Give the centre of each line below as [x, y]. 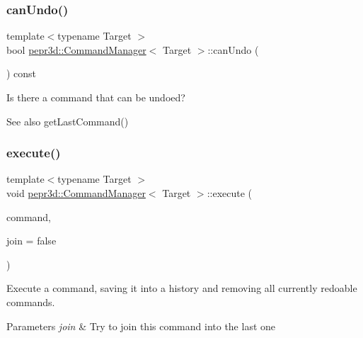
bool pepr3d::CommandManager [76, 49]
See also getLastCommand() [68, 121]
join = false [31, 241]
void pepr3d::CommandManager [76, 193]
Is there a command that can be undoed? [96, 97]
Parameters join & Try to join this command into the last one [141, 326]
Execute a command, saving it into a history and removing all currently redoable [182, 288]
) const [22, 73]
